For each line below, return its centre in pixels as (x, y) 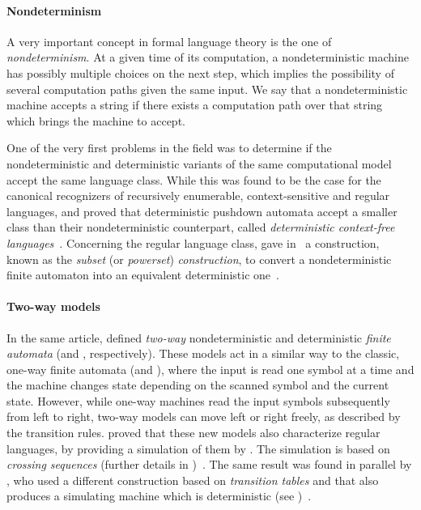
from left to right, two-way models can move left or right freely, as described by (204, 416)
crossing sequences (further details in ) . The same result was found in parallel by (209, 464)
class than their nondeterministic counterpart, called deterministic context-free (201, 227)
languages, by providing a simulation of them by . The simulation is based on (198, 448)
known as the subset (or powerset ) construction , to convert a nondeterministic (199, 259)
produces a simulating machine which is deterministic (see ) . (159, 496)
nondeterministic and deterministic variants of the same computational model (199, 163)
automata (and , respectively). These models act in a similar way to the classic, (203, 353)
